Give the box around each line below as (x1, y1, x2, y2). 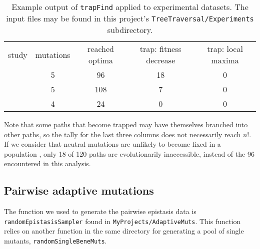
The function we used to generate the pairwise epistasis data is (4, 206, 196, 217)
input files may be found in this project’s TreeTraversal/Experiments (6, 12, 254, 24)
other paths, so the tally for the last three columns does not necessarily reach (4, 129, 241, 139)
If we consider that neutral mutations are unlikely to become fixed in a (4, 139, 221, 149)
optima (88, 54, 113, 66)
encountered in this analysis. (4, 158, 91, 169)
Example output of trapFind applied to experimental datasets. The (11, 1, 248, 12)
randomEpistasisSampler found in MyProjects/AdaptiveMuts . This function (4, 216, 241, 226)
